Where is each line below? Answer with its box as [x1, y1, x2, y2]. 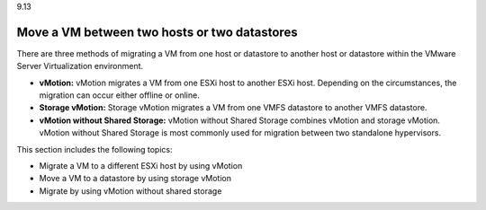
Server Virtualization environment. [16, 61, 144, 72]
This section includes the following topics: [16, 144, 173, 154]
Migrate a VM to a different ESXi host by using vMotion [39, 161, 243, 171]
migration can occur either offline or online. [39, 90, 200, 101]
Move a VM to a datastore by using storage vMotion [39, 173, 232, 184]
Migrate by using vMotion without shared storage [39, 185, 222, 197]
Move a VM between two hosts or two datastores [16, 24, 298, 39]
